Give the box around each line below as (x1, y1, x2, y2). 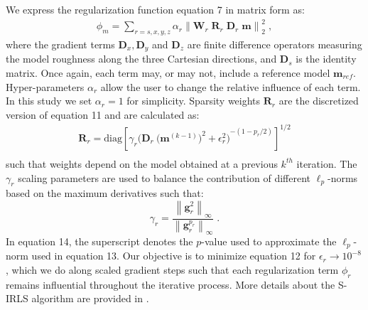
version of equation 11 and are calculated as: (6, 107, 200, 122)
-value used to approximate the (201, 233, 337, 248)
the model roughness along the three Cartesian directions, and (6, 51, 277, 66)
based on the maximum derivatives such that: (6, 186, 204, 201)
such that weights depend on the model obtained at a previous (6, 156, 278, 171)
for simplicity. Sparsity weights (126, 93, 261, 108)
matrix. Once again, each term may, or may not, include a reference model (6, 65, 330, 80)
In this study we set (6, 93, 92, 108)
